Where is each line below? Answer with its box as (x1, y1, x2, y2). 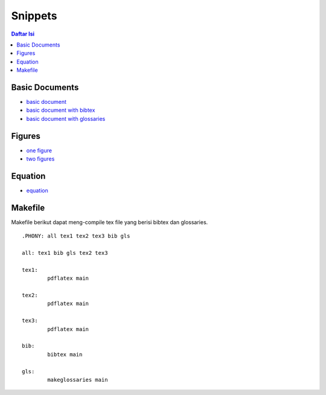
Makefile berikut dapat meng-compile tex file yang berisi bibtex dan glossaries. (11, 218, 208, 226)
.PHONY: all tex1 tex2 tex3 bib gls (22, 233, 130, 240)
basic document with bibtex (26, 106, 95, 114)
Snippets (11, 9, 57, 22)
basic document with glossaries (26, 115, 106, 122)
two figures (26, 155, 55, 162)
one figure (26, 147, 53, 154)
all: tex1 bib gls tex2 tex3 (22, 249, 108, 257)
